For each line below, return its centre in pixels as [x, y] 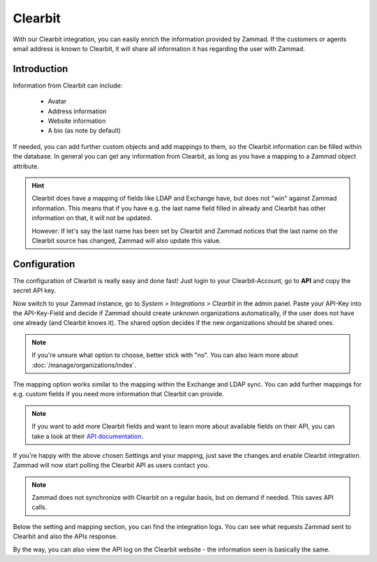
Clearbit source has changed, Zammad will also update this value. [126, 240]
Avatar [57, 101]
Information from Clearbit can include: [68, 85]
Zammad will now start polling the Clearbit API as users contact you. [111, 466]
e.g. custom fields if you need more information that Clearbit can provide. [119, 394]
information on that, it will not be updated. [92, 218]
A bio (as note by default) [84, 131]
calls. [39, 507]
